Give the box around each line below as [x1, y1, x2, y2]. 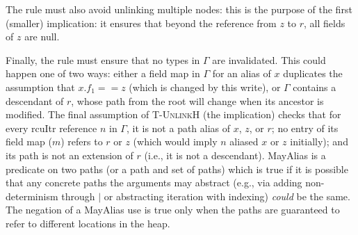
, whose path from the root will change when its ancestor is [71, 93, 324, 108]
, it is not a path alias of [126, 120, 231, 135]
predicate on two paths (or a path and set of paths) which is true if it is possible [6, 161, 348, 176]
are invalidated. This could [212, 52, 326, 67]
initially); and [290, 134, 348, 149]
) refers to [60, 134, 103, 149]
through [61, 188, 95, 203]
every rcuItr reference [6, 120, 97, 135]
